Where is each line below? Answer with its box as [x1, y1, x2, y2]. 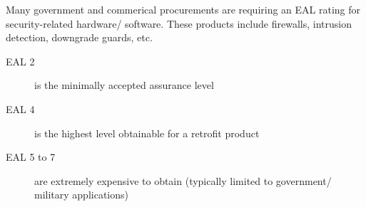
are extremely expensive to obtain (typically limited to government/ [34, 173, 332, 188]
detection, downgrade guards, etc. [6, 30, 153, 45]
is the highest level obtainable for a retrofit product [34, 125, 260, 140]
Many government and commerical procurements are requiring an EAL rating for [6, 2, 361, 16]
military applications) [34, 187, 128, 202]
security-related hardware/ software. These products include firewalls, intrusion [6, 16, 352, 31]
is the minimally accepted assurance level [34, 78, 214, 92]
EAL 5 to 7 [6, 149, 56, 164]
